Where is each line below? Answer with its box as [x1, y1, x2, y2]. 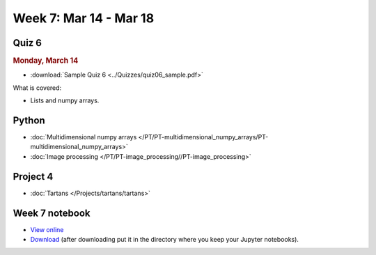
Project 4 [13, 171, 54, 183]
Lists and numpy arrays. [30, 96, 100, 105]
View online [30, 225, 64, 233]
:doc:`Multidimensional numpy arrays [30, 133, 137, 141]
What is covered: [13, 84, 62, 92]
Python [13, 114, 45, 126]
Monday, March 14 [13, 56, 79, 65]
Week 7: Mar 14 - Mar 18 [13, 10, 155, 26]
